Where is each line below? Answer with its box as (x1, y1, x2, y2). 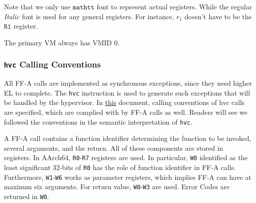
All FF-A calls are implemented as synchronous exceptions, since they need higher (4, 78, 252, 88)
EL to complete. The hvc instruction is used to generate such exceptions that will (4, 87, 250, 98)
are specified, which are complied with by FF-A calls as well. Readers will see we (4, 107, 248, 117)
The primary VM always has (4, 37, 91, 47)
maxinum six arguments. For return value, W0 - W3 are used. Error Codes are (4, 181, 230, 192)
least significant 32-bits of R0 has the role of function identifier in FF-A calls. (4, 162, 236, 172)
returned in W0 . (4, 191, 49, 202)
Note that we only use (4, 1, 71, 11)
